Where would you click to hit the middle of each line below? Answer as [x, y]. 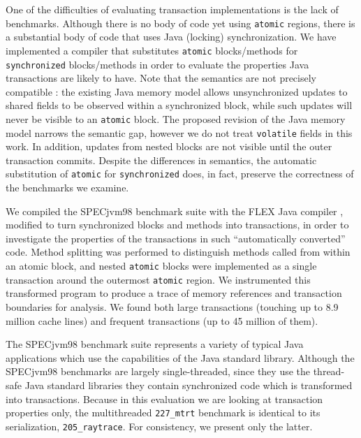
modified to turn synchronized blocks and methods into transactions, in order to [177, 225]
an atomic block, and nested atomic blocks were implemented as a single [161, 266]
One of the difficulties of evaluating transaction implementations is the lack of [172, 9]
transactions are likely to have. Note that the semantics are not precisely [161, 78]
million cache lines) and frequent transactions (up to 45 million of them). [162, 320]
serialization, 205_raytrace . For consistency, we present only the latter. [159, 426]
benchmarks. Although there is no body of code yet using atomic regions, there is [180, 23]
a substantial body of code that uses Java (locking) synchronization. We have [171, 37]
